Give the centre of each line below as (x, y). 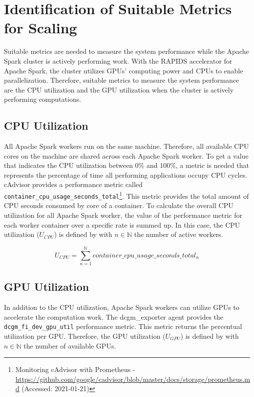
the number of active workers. (179, 234)
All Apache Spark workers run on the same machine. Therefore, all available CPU (127, 146)
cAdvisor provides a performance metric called (73, 184)
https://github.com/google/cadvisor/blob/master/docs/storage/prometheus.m (133, 379)
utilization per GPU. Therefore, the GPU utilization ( (85, 336)
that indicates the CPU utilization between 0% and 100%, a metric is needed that (127, 165)
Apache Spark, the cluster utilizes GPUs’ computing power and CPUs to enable (124, 70)
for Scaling (41, 28)
